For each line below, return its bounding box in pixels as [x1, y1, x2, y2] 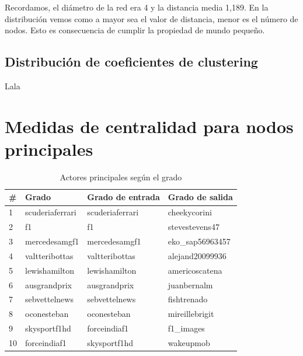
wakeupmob [168, 336, 210, 348]
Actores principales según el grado [60, 170, 182, 183]
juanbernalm [168, 278, 213, 291]
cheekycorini [168, 206, 212, 218]
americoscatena [168, 264, 222, 276]
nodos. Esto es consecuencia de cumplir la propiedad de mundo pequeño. [5, 24, 265, 36]
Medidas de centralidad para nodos [5, 114, 294, 138]
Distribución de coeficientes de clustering [5, 53, 258, 71]
